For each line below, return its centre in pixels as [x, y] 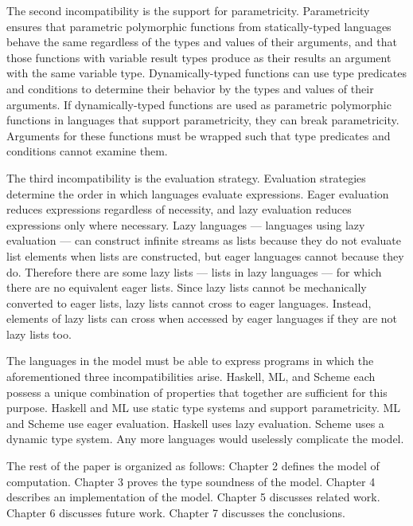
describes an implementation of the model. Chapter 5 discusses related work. [193, 497]
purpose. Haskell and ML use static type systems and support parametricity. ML [204, 408]
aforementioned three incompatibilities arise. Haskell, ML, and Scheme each [191, 377]
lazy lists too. [39, 334]
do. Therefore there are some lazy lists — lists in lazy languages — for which [194, 271]
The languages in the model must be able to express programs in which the [190, 361]
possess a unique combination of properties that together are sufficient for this [197, 392]
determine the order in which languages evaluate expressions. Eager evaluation [198, 193]
